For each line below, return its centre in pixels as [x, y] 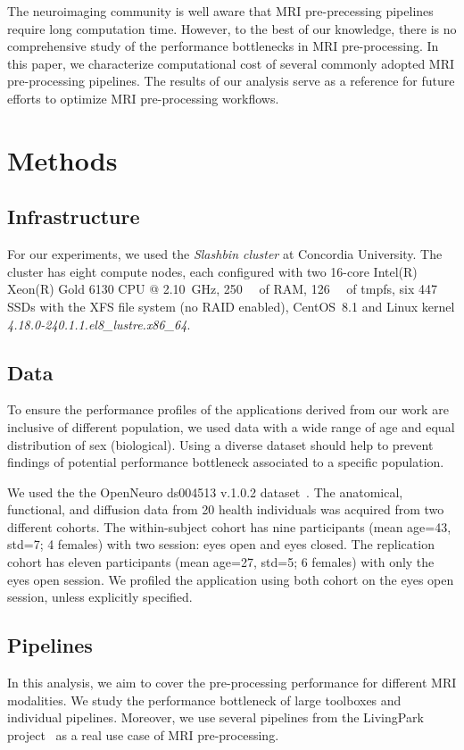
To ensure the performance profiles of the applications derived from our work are [228, 409]
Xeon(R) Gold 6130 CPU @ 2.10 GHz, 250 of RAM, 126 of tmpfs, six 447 [222, 289]
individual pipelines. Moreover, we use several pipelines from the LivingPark [215, 717]
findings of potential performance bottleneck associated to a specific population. [226, 462]
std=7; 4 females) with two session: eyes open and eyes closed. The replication [221, 544]
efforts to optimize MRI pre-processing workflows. [143, 98]
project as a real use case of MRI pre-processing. [143, 734]
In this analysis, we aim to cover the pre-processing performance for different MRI [232, 683]
